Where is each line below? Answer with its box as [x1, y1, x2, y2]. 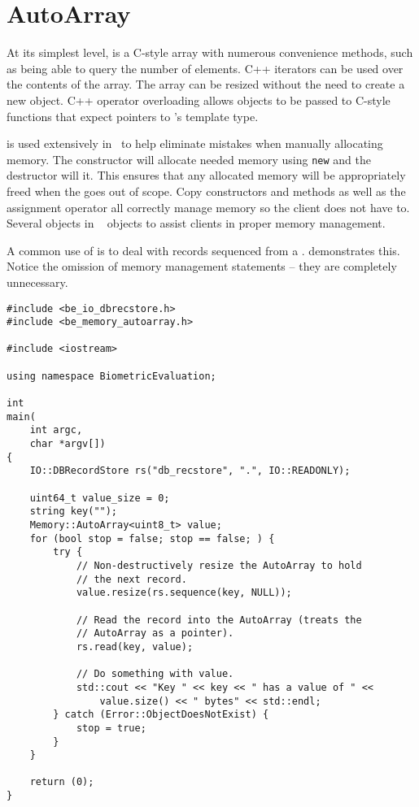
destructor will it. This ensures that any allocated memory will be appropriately [7, 167, 406, 184]
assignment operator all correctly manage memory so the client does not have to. [7, 198, 410, 215]
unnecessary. [7, 273, 68, 290]
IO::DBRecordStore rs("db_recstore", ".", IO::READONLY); [29, 465, 351, 477]
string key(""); [29, 505, 118, 518]
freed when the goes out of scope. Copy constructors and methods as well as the [7, 182, 406, 199]
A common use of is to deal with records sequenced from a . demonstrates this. [7, 241, 400, 258]
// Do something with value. [76, 668, 234, 680]
